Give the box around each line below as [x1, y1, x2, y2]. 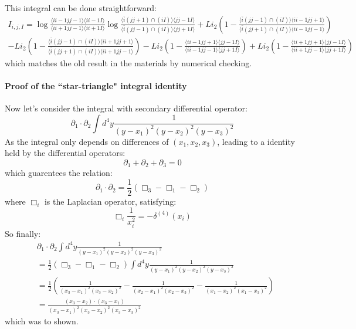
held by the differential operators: [5, 147, 126, 159]
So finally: [5, 227, 41, 239]
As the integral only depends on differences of [5, 135, 169, 147]
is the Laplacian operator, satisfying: [44, 195, 177, 207]
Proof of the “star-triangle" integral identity [5, 79, 187, 91]
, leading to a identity [217, 135, 295, 147]
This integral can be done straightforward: [5, 2, 157, 13]
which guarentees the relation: [5, 167, 113, 179]
